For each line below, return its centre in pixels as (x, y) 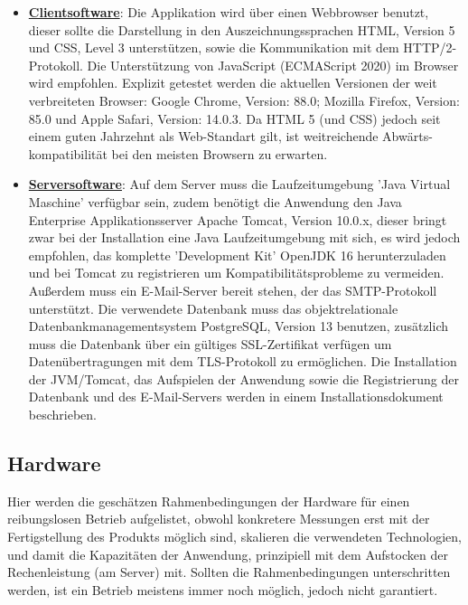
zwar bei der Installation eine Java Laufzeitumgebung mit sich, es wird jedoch (244, 237)
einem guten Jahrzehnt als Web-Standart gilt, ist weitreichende (203, 136)
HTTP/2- (430, 47)
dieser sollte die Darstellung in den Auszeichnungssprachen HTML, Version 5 (242, 29)
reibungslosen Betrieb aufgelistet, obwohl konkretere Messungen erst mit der (219, 519)
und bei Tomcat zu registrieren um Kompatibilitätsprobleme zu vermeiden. (236, 273)
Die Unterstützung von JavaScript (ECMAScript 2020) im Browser (273, 65)
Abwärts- (407, 136)
